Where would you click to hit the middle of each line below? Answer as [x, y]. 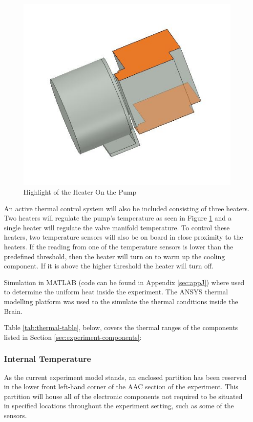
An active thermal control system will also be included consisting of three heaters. [127, 208]
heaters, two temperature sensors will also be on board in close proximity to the [124, 237]
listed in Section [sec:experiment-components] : [73, 337]
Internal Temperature [48, 359]
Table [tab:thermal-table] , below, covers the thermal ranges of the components [121, 327]
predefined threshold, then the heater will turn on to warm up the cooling [115, 256]
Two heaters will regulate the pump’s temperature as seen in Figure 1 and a [118, 218]
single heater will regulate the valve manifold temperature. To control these [117, 227]
